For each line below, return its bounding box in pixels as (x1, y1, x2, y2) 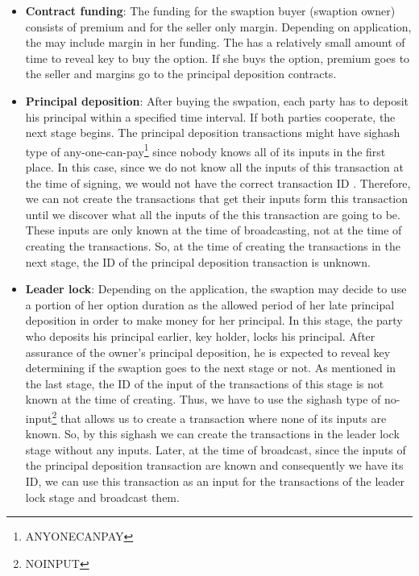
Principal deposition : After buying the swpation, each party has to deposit (25, 92, 409, 109)
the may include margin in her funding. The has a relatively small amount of (25, 34, 405, 51)
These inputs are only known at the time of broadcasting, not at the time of (25, 222, 402, 238)
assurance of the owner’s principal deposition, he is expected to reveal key (25, 343, 391, 360)
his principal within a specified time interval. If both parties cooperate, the (25, 108, 396, 125)
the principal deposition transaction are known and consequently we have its (25, 457, 404, 474)
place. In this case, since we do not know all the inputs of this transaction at (25, 159, 404, 175)
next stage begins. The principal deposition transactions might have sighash (25, 124, 400, 141)
